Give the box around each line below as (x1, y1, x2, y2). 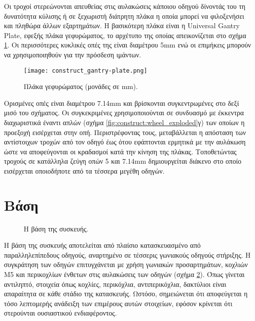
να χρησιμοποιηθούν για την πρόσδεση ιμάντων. (4, 49, 141, 59)
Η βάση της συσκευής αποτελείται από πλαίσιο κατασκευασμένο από (4, 240, 201, 250)
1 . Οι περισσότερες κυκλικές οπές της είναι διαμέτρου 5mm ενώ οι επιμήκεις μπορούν (4, 40, 251, 50)
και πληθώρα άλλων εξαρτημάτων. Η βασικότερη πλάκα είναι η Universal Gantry (4, 20, 240, 31)
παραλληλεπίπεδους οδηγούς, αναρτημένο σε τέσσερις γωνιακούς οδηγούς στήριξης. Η (4, 249, 251, 260)
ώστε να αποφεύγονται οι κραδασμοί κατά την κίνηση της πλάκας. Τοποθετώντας (4, 146, 237, 156)
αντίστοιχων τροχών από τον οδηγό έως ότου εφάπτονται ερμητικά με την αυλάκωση (4, 137, 246, 147)
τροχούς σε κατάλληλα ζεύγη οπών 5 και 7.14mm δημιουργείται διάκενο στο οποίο (4, 156, 242, 166)
